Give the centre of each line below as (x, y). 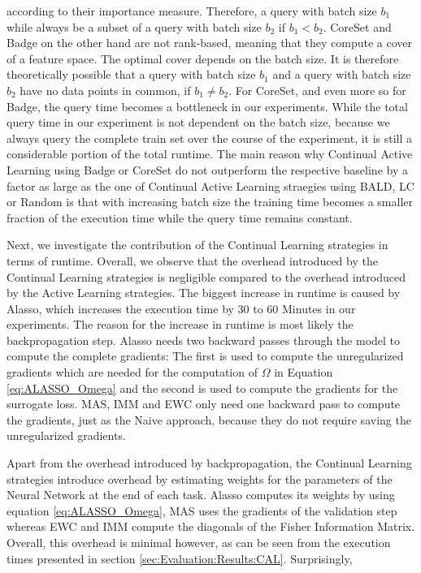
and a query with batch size (342, 74)
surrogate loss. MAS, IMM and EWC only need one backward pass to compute (204, 404)
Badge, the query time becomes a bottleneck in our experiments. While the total (207, 106)
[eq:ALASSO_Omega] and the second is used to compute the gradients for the (202, 388)
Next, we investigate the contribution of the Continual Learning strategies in (197, 245)
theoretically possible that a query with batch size (131, 74)
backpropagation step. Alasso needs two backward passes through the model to (204, 340)
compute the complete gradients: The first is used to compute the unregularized (205, 356)
